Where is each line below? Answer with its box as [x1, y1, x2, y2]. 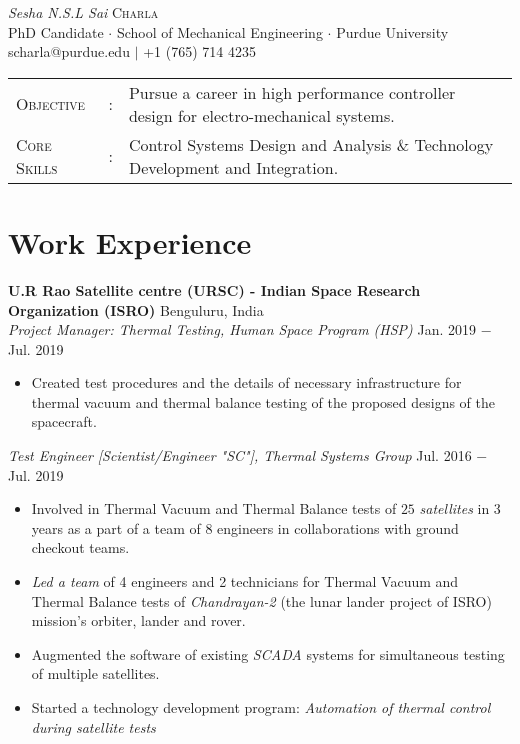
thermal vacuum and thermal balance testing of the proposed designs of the [31, 391, 495, 412]
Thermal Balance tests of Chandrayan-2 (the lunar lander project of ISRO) [31, 590, 492, 611]
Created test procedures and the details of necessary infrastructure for [31, 372, 462, 393]
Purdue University [336, 21, 449, 42]
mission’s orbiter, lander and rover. [31, 610, 246, 631]
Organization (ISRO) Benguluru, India [8, 299, 264, 320]
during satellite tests [31, 716, 156, 737]
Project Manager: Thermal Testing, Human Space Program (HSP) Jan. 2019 [8, 319, 477, 340]
